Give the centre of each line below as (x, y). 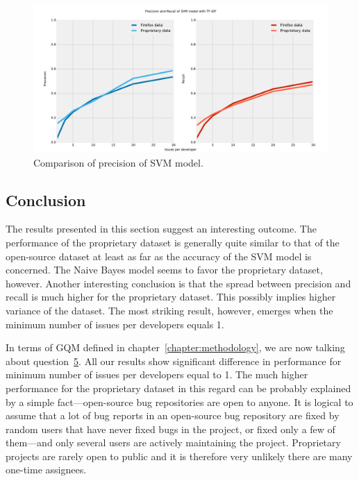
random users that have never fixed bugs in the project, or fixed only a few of (170, 429)
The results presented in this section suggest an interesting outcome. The (161, 229)
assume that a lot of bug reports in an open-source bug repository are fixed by (173, 415)
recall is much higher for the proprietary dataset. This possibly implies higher (171, 297)
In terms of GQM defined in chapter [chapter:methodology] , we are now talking (175, 347)
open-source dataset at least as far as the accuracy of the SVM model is (159, 256)
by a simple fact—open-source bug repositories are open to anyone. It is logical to (179, 402)
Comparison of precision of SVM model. (118, 162)
